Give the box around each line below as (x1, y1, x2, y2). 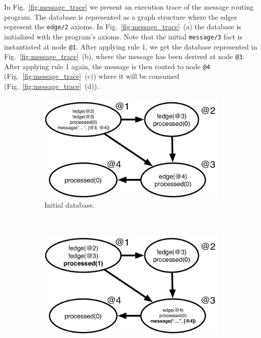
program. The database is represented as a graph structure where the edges (4, 11, 237, 22)
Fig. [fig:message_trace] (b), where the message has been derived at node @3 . (4, 51, 245, 62)
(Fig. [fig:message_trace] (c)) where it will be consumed (4, 71, 179, 81)
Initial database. (44, 200, 95, 210)
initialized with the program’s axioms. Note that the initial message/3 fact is (4, 31, 242, 41)
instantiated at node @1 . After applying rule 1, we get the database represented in (4, 41, 257, 52)
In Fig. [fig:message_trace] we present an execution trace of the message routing (4, 2, 254, 12)
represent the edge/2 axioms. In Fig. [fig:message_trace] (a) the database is (4, 21, 241, 32)
